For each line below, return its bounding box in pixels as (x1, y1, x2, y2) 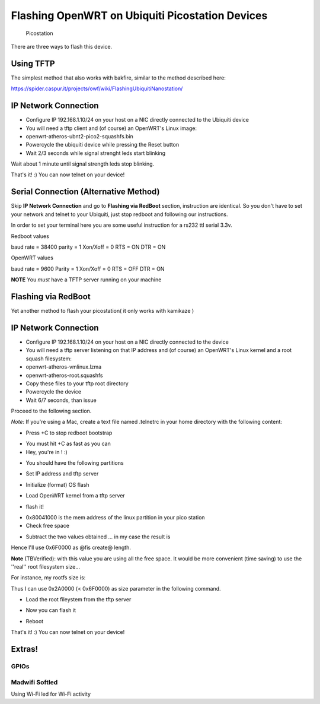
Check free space (25, 522, 69, 529)
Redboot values (11, 232, 50, 240)
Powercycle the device (25, 388, 82, 395)
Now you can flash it (25, 607, 76, 614)
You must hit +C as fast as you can (25, 440, 111, 448)
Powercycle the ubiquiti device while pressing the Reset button (25, 141, 180, 148)
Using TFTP (11, 58, 56, 68)
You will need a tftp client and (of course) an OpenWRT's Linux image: (25, 125, 197, 132)
